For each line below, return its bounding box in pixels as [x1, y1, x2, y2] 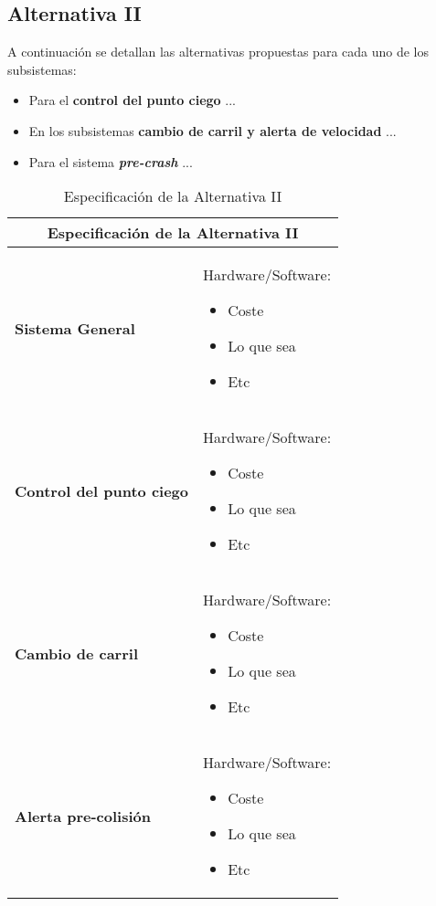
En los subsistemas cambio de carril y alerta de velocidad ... [28, 121, 397, 140]
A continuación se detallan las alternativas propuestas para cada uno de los [7, 42, 430, 61]
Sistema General [15, 317, 135, 339]
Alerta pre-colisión [15, 805, 151, 827]
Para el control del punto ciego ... [28, 90, 236, 110]
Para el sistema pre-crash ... [28, 152, 193, 171]
